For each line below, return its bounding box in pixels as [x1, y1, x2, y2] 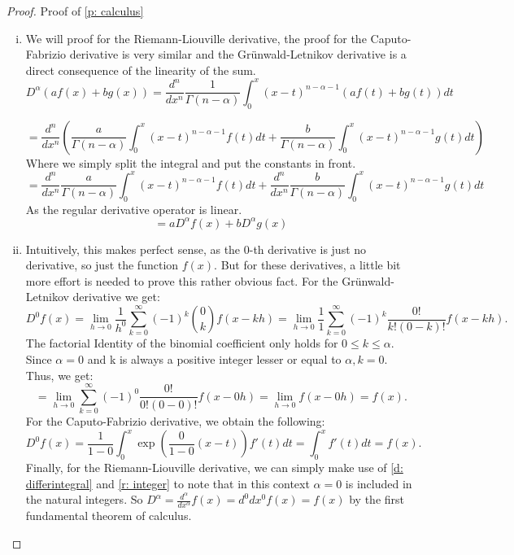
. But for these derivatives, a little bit [214, 256, 401, 273]
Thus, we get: [25, 366, 94, 383]
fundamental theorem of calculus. [25, 507, 192, 524]
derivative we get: [72, 288, 160, 305]
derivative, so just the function [25, 256, 179, 273]
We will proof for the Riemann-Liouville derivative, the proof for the [25, 29, 367, 46]
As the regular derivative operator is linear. [25, 200, 242, 217]
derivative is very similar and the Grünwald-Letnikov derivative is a [69, 46, 407, 63]
